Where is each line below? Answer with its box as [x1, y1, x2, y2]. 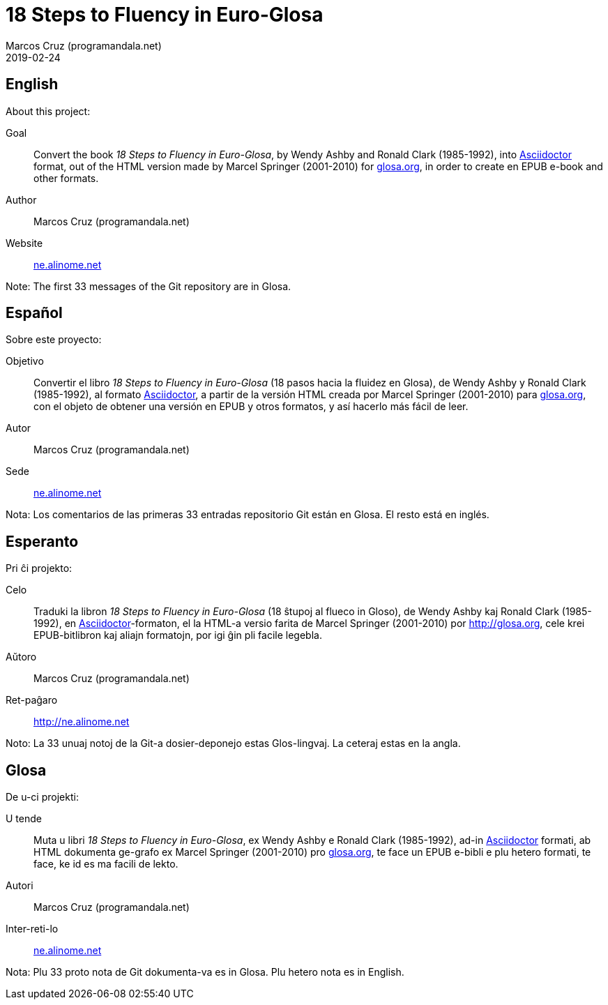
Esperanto [6, 532, 79, 550]
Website [6, 236, 43, 249]
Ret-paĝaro [6, 694, 58, 706]
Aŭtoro [6, 651, 37, 663]
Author [6, 193, 37, 206]
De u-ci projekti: [6, 791, 79, 803]
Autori [6, 879, 33, 892]
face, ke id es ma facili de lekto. [33, 858, 178, 870]
